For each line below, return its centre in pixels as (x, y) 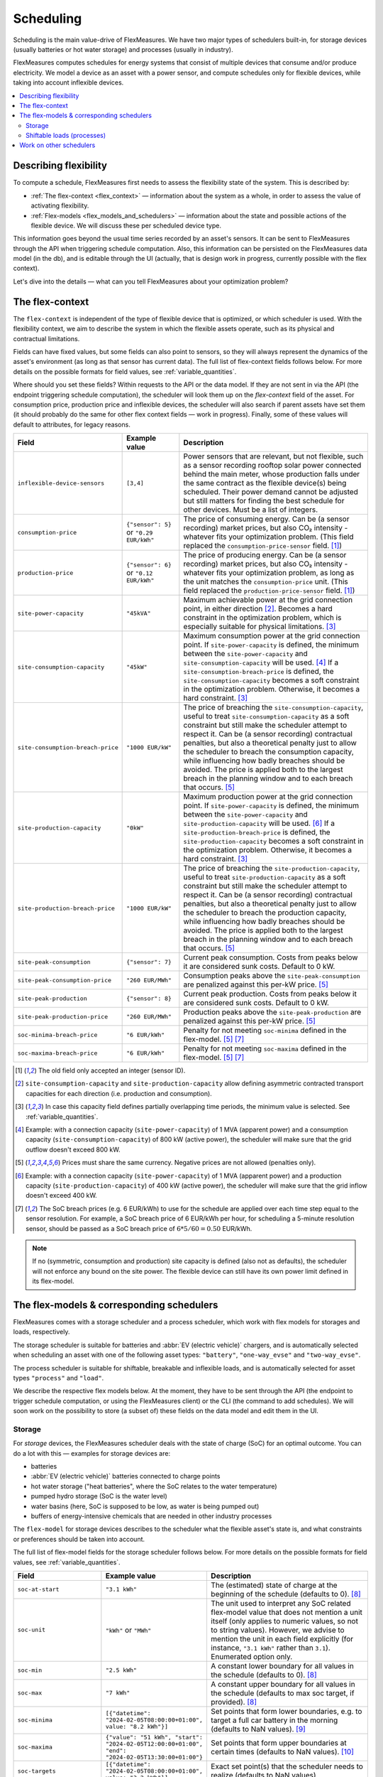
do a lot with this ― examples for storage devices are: (91, 1453)
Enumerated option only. (251, 1656)
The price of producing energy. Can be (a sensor (265, 555)
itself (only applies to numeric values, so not (284, 1621)
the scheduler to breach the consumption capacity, (268, 752)
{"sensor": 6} (149, 565)
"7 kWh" (118, 1693)
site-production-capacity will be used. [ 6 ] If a (259, 823)
